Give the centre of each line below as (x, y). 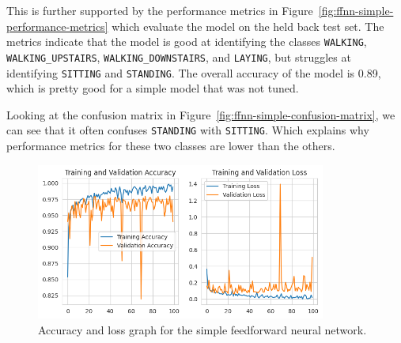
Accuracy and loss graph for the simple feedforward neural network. (202, 329)
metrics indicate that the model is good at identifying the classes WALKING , (187, 41)
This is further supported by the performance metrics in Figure (160, 10)
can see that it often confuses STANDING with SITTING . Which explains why (188, 130)
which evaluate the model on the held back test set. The (248, 26)
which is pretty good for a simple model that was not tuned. (153, 88)
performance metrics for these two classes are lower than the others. (171, 145)
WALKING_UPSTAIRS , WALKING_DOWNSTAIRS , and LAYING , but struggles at (179, 57)
